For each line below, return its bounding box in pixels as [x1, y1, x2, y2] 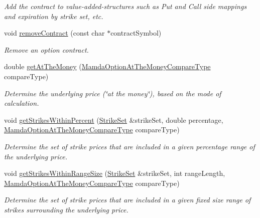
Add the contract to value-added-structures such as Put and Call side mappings [4, 1, 247, 11]
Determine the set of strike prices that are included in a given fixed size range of [4, 194, 251, 205]
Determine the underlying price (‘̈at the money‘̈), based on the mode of [4, 88, 221, 98]
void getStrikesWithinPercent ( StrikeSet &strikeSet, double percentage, [4, 114, 223, 125]
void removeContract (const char [4, 28, 105, 38]
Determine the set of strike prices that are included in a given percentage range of [4, 141, 255, 151]
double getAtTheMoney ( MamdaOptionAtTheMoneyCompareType [4, 61, 211, 72]
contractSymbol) [110, 28, 162, 38]
